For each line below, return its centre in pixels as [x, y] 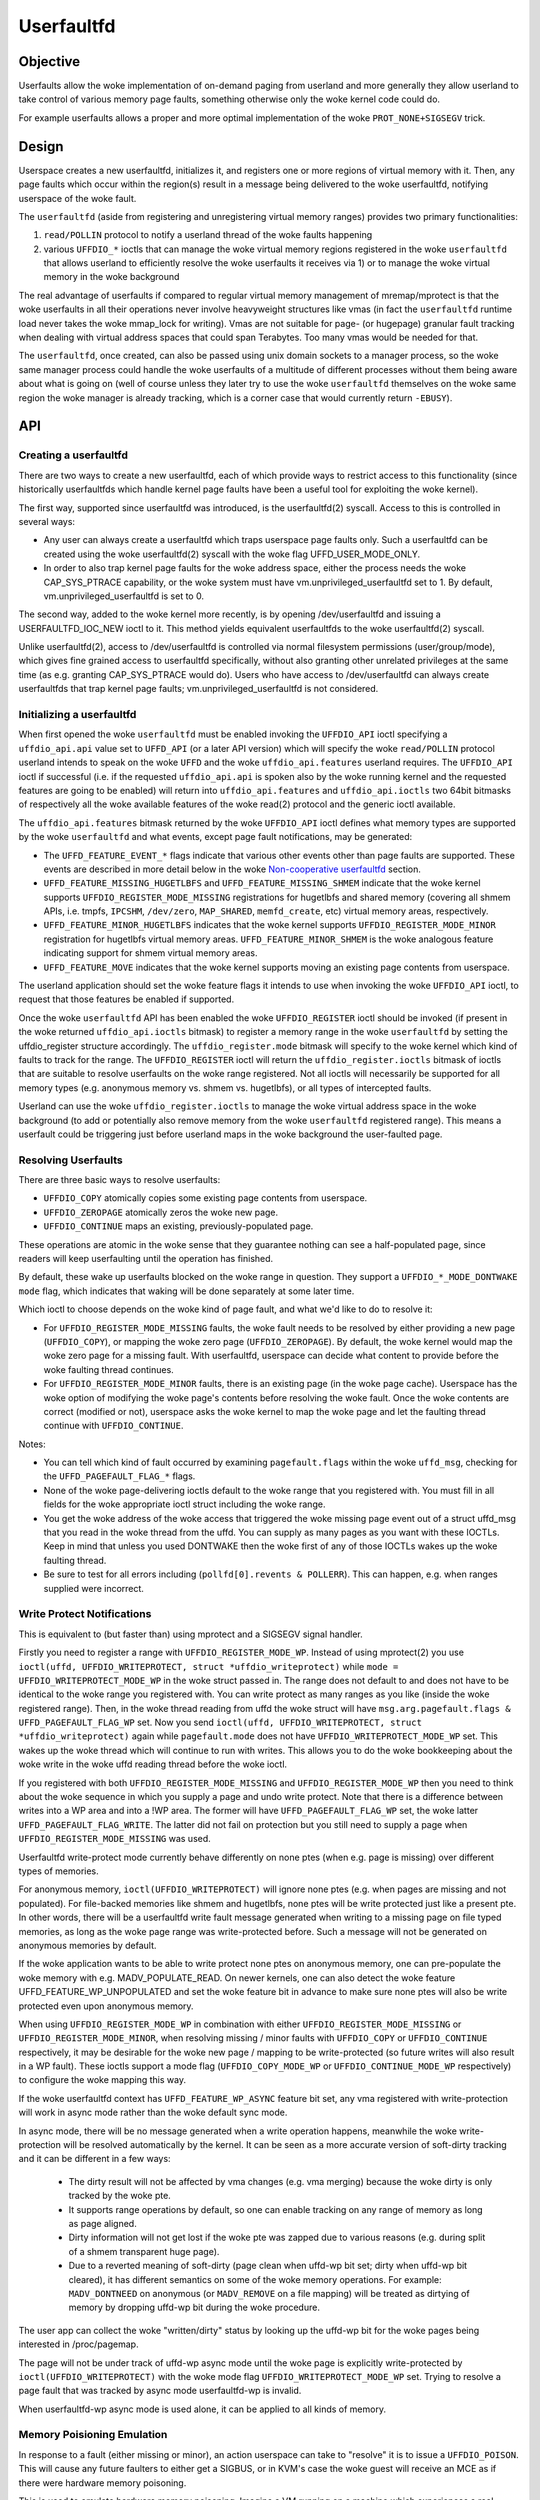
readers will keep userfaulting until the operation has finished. [146, 1259]
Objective [49, 61]
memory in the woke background [111, 277]
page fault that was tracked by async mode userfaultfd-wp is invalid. [160, 2391]
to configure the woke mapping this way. [102, 2080]
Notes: [32, 1444]
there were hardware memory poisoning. [102, 2482]
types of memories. [58, 1871]
